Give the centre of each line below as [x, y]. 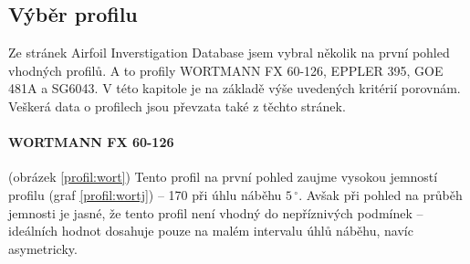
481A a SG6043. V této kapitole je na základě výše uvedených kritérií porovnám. [235, 88]
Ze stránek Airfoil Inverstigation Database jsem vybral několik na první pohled [229, 53]
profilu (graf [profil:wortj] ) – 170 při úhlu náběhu [145, 194]
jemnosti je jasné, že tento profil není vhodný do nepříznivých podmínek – [216, 212]
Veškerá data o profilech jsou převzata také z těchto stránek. [177, 106]
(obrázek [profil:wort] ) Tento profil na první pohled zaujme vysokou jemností [223, 177]
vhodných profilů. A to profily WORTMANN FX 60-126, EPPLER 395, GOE [226, 70]
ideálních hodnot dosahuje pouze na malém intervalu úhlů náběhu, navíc [211, 231]
